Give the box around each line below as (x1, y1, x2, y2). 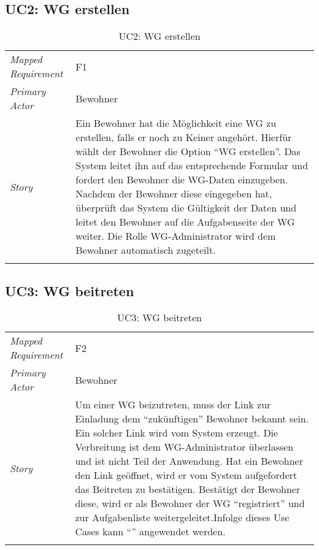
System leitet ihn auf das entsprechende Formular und (75, 158, 309, 173)
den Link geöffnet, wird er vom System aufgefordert (75, 468, 298, 483)
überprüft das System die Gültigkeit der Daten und (75, 201, 297, 215)
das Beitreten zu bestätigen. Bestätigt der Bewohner (75, 482, 301, 497)
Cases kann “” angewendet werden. (75, 524, 226, 539)
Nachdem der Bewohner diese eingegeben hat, (75, 186, 272, 201)
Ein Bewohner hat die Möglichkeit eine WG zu (75, 116, 277, 131)
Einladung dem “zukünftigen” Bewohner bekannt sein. (75, 411, 309, 426)
